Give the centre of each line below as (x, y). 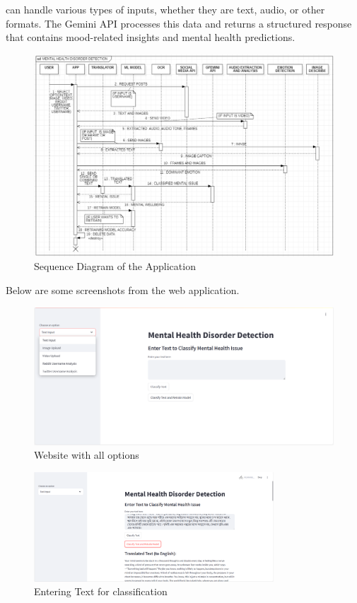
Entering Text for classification (101, 591)
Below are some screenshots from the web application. (123, 290)
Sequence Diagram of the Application (115, 266)
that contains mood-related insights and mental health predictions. (151, 37)
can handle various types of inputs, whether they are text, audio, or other (165, 9)
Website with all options (87, 455)
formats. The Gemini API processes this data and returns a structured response (179, 23)
